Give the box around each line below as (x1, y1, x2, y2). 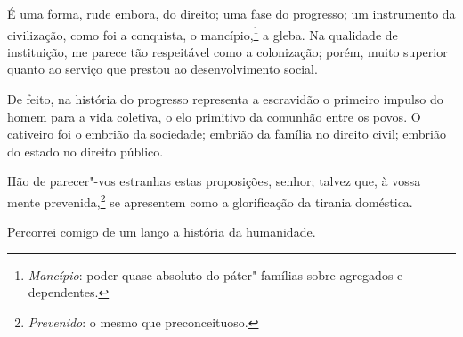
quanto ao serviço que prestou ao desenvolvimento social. (7, 60, 318, 78)
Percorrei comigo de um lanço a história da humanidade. (7, 222, 316, 241)
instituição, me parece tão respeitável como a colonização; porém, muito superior (7, 42, 448, 60)
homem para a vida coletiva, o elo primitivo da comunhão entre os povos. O (7, 107, 421, 125)
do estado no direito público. (7, 141, 164, 160)
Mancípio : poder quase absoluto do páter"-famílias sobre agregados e (28, 265, 403, 284)
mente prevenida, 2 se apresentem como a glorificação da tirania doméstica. (7, 190, 413, 211)
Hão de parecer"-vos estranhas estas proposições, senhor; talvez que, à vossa (7, 172, 421, 190)
